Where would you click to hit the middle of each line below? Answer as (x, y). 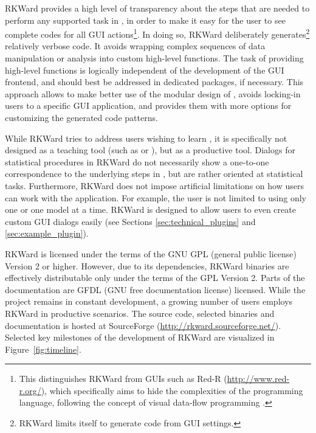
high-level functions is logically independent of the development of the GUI (145, 70)
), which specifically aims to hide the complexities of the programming (172, 390)
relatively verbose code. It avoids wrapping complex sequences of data (135, 46)
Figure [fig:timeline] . (43, 349)
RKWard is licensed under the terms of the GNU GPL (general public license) (151, 253)
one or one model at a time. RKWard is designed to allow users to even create (150, 210)
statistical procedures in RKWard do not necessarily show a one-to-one (137, 161)
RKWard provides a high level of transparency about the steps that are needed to (157, 8)
